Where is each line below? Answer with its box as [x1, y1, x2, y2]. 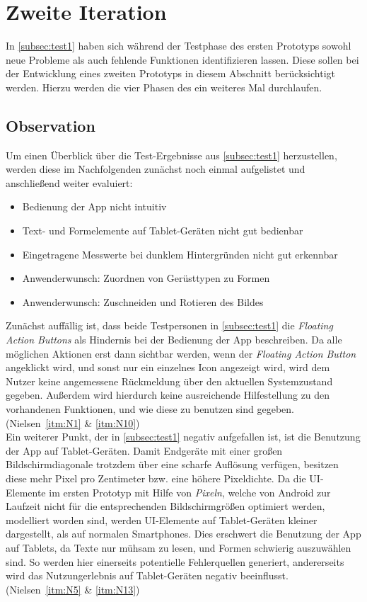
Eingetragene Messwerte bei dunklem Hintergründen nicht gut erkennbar [22, 246, 338, 261]
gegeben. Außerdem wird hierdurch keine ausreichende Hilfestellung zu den [6, 387, 330, 402]
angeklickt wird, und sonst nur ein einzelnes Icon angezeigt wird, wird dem [6, 360, 330, 375]
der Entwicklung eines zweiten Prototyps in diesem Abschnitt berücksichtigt [6, 66, 335, 81]
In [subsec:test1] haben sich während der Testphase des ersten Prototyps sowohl [6, 38, 351, 53]
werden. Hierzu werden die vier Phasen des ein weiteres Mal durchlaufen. [6, 79, 322, 94]
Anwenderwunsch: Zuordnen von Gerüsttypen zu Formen [22, 271, 270, 285]
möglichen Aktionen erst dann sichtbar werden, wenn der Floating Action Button [6, 346, 356, 360]
